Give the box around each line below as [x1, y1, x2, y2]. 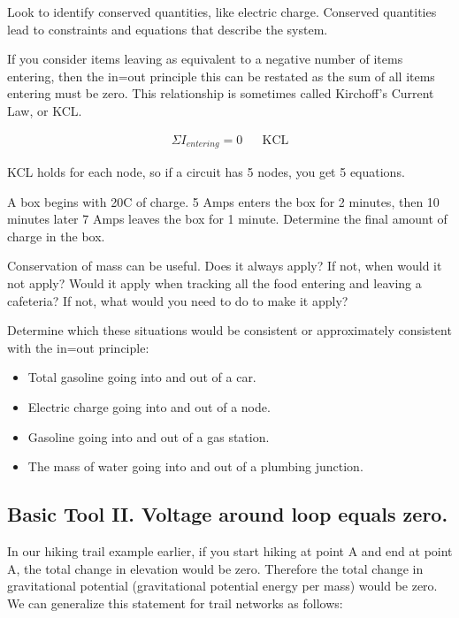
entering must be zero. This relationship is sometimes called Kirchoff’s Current [7, 84, 434, 103]
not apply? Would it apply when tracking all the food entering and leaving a [7, 274, 422, 293]
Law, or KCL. [7, 101, 82, 119]
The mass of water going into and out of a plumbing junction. [27, 457, 363, 476]
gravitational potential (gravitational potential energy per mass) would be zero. [7, 576, 438, 595]
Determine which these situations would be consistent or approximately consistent [7, 321, 452, 340]
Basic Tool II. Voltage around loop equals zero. [7, 500, 448, 528]
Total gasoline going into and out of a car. [27, 368, 256, 386]
